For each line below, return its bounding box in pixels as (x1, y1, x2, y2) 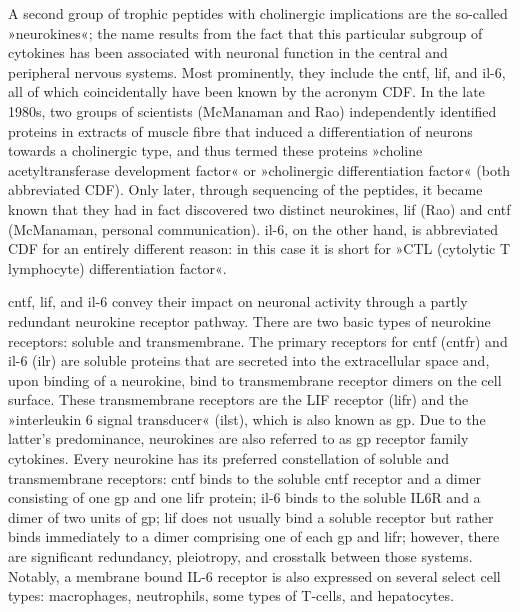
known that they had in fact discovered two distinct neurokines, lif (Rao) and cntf (8, 198, 511, 219)
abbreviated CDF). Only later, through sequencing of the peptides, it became (8, 179, 483, 200)
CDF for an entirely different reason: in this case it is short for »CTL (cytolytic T (8, 238, 511, 259)
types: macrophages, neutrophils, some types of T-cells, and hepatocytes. (8, 585, 454, 606)
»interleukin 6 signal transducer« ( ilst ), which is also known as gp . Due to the (8, 408, 486, 429)
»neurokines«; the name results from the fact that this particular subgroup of (8, 22, 483, 43)
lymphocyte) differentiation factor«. (8, 257, 227, 278)
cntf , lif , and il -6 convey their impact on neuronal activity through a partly (8, 291, 468, 312)
